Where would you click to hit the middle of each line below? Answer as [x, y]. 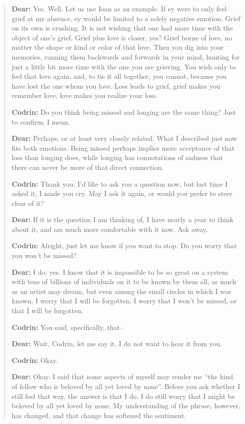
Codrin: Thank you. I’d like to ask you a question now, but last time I [120, 183]
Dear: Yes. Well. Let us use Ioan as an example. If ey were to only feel [119, 8]
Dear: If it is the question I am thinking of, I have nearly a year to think [122, 219]
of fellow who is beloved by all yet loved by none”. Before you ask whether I [126, 386]
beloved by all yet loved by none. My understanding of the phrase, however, [126, 406]
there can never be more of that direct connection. [87, 167]
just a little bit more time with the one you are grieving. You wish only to [123, 66]
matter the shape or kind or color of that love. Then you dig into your [118, 47]
